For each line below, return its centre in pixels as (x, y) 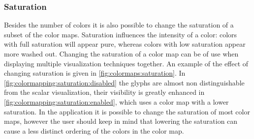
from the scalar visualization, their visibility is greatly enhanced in (104, 92)
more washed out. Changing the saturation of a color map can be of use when (121, 54)
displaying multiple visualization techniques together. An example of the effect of (126, 63)
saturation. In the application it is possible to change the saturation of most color (127, 111)
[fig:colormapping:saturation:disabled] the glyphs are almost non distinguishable (124, 82)
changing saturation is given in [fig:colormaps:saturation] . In (95, 73)
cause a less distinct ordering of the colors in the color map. (94, 130)
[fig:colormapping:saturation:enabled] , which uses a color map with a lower (116, 101)
